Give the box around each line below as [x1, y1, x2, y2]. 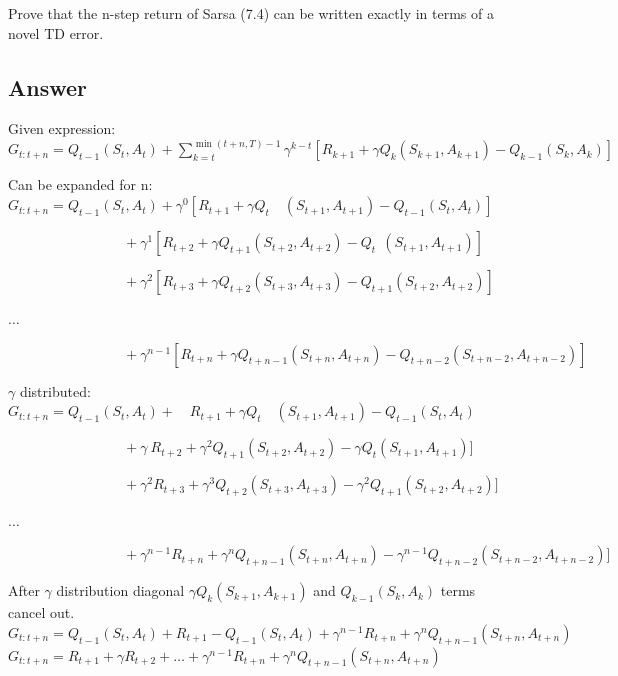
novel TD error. [8, 22, 104, 43]
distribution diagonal [56, 580, 185, 601]
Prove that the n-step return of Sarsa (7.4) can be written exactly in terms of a [8, 3, 494, 23]
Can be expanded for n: [8, 174, 153, 195]
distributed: [19, 380, 91, 401]
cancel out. [8, 602, 75, 623]
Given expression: [8, 118, 116, 139]
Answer [8, 71, 88, 102]
